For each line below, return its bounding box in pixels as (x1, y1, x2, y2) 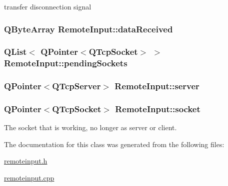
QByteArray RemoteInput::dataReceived (4, 22, 173, 35)
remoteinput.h (4, 156, 47, 166)
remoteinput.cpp (4, 173, 54, 183)
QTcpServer (52, 80, 101, 92)
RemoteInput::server (114, 80, 199, 92)
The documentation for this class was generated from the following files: (4, 139, 224, 149)
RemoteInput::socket (115, 102, 200, 115)
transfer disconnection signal (4, 1, 91, 11)
